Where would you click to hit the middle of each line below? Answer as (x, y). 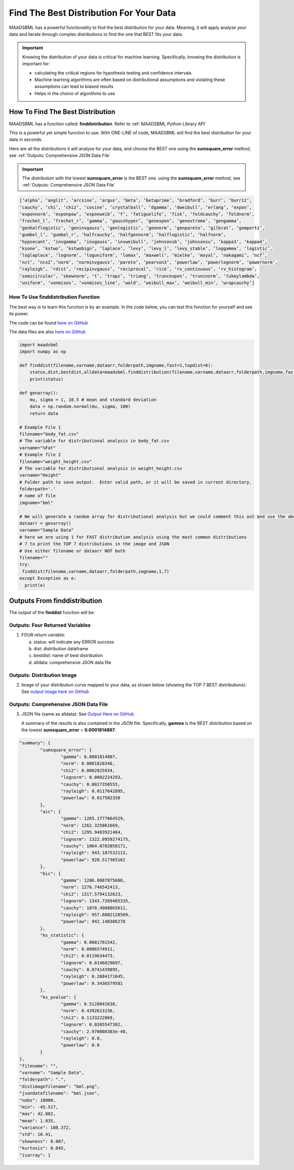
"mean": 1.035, (37, 1121)
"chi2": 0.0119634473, (88, 956)
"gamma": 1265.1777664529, (93, 819)
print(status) (47, 379)
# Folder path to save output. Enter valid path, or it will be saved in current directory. (136, 482)
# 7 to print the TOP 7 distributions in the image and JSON (94, 544)
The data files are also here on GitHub (47, 332)
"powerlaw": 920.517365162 (93, 860)
